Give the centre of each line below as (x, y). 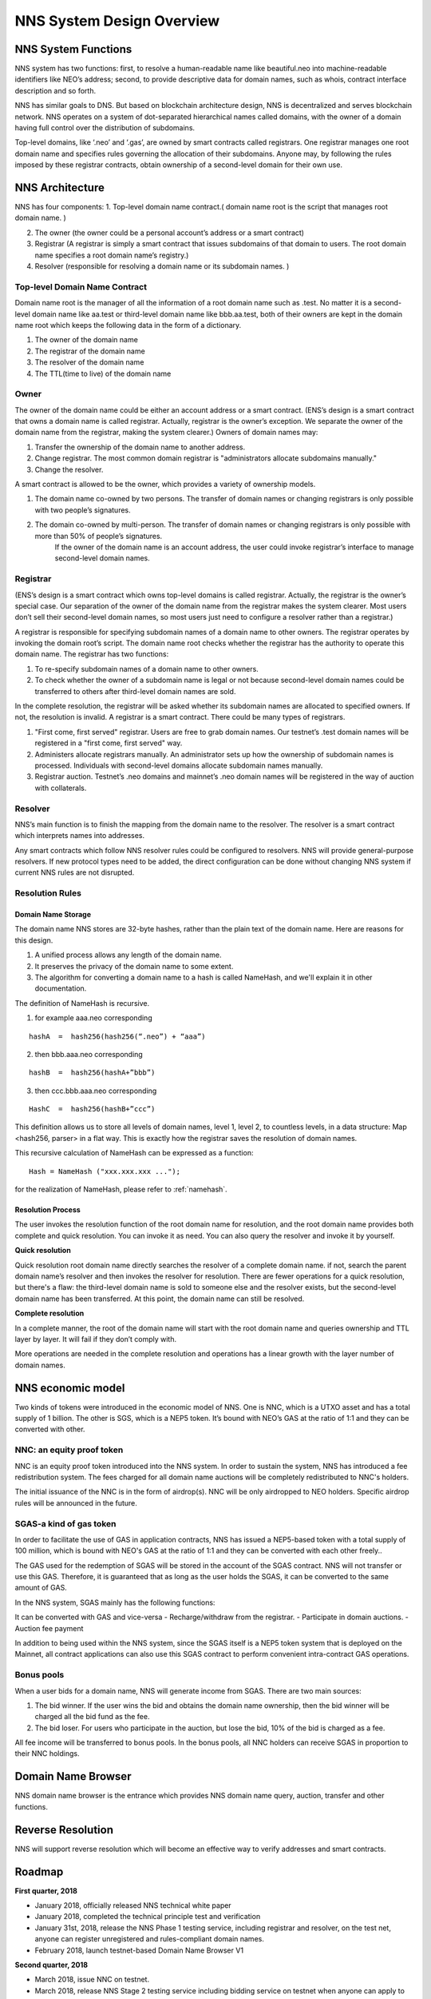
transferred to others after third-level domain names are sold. (135, 691)
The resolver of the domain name (89, 362)
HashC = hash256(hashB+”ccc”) (92, 1109)
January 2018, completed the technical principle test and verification (148, 1917)
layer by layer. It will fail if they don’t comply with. (96, 1339)
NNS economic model (70, 1388)
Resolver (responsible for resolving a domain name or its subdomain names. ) (162, 266)
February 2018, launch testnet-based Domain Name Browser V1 (139, 1950)
